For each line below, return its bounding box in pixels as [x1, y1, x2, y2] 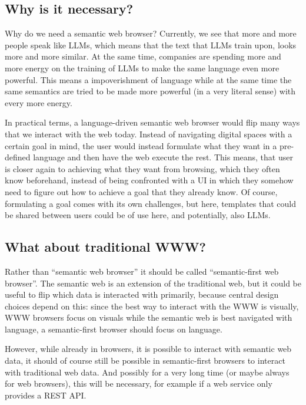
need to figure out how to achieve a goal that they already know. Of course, [5, 185, 278, 197]
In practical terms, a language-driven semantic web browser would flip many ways [5, 116, 300, 129]
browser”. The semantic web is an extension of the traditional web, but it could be [5, 276, 302, 289]
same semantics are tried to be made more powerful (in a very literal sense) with [5, 85, 296, 97]
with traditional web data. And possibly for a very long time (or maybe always [5, 366, 290, 378]
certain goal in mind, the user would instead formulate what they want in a [5, 139, 277, 152]
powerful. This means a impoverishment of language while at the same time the [5, 73, 292, 85]
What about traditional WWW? [5, 238, 206, 256]
